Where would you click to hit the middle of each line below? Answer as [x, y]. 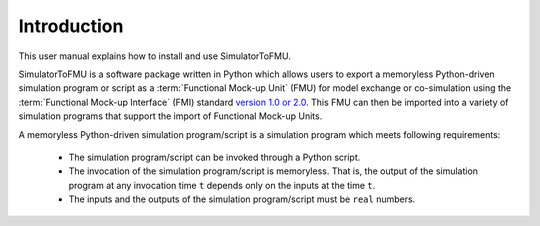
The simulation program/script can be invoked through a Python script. [214, 157]
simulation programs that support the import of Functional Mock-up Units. [170, 116]
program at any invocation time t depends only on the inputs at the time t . [222, 185]
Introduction [71, 26]
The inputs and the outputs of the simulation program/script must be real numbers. [242, 199]
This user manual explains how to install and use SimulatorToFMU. [155, 56]
